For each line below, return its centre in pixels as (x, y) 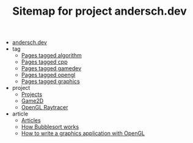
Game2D (32, 101)
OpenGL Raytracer (45, 108)
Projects (32, 94)
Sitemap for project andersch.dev (100, 11)
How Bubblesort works (50, 127)
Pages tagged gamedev (51, 68)
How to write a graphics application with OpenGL (83, 133)
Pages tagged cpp (44, 62)
